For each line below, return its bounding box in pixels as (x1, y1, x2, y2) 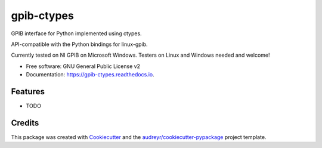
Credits (11, 118, 39, 128)
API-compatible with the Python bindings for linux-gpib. (11, 41, 148, 48)
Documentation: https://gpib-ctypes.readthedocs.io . (26, 71, 154, 78)
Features (11, 87, 45, 97)
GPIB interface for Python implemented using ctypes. (11, 30, 143, 37)
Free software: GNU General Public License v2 (26, 63, 140, 70)
